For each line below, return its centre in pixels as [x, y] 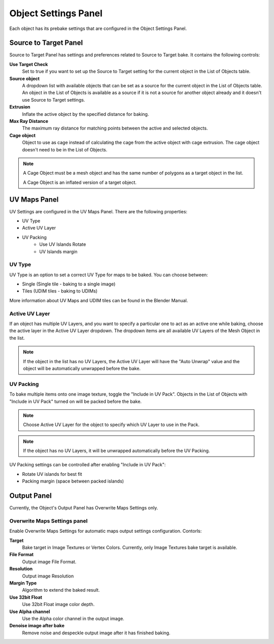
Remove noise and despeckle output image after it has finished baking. [96, 633]
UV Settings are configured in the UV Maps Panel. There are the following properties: [98, 211]
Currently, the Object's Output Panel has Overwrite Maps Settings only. [84, 508]
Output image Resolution [48, 576]
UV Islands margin [58, 251]
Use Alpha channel [30, 611]
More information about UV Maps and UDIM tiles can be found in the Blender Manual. [99, 300]
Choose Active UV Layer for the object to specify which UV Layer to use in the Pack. [111, 425]
